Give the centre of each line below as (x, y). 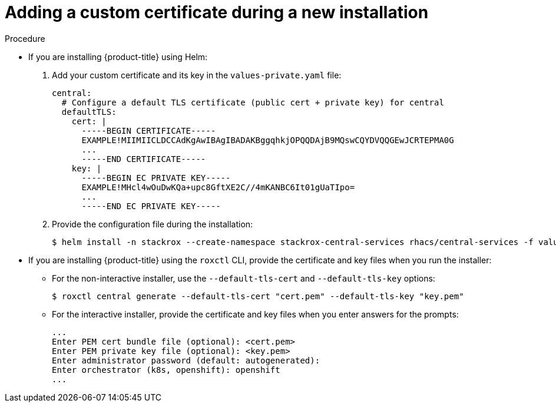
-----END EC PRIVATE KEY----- (151, 206)
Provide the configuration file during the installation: (153, 224)
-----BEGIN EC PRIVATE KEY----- (156, 178)
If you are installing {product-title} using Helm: (118, 57)
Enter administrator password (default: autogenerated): (186, 360)
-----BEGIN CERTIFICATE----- (149, 130)
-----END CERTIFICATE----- (144, 159)
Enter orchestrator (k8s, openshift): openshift (166, 370)
